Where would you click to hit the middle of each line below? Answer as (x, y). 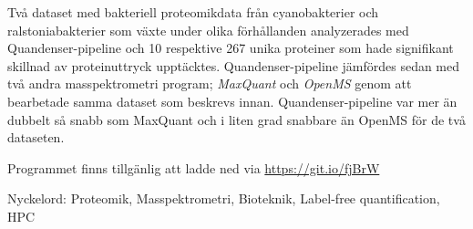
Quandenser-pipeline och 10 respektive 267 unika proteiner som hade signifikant (231, 48)
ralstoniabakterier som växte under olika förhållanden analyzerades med (208, 30)
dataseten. (36, 137)
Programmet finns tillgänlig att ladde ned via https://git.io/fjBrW (194, 167)
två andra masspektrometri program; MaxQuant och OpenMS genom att (210, 83)
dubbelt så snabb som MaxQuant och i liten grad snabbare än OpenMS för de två (236, 119)
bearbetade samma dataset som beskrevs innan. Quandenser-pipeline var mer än (232, 101)
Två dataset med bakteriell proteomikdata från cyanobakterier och (193, 12)
